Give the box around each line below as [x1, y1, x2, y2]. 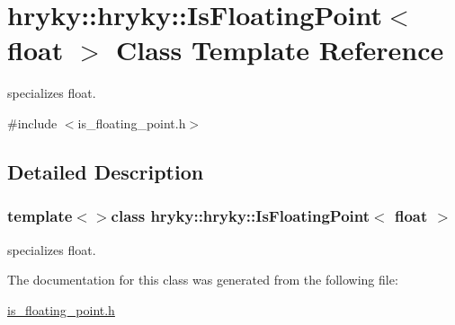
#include [7, 113, 58, 132]
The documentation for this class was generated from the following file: [7, 270, 398, 289]
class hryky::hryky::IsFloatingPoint [111, 205, 370, 227]
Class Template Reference [115, 31, 444, 68]
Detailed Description [7, 157, 204, 185]
